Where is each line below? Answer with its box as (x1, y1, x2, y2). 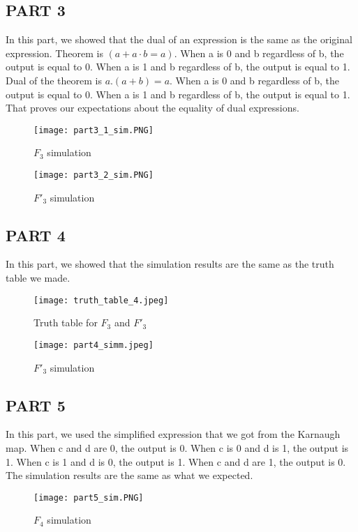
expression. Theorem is (6, 45, 103, 60)
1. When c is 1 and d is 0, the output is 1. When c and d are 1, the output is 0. (6, 454, 346, 469)
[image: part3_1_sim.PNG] (33, 125, 154, 135)
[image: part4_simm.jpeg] (33, 340, 154, 350)
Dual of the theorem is (6, 73, 102, 87)
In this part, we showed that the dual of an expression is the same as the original (6, 32, 352, 47)
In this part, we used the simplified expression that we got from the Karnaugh (6, 427, 341, 441)
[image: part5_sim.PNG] (33, 492, 144, 503)
